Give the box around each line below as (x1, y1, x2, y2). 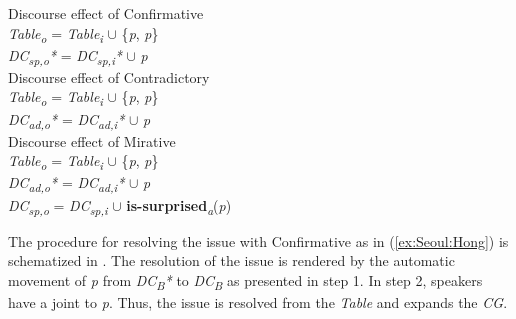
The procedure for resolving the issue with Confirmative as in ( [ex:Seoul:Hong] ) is (8, 230, 509, 251)
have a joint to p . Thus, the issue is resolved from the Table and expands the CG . (8, 291, 508, 312)
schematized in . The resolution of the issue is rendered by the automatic (8, 250, 455, 271)
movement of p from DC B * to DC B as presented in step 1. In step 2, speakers (8, 269, 483, 293)
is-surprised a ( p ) (126, 194, 232, 218)
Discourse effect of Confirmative (8, 3, 204, 23)
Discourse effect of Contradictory (8, 66, 210, 87)
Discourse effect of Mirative (8, 130, 176, 151)
